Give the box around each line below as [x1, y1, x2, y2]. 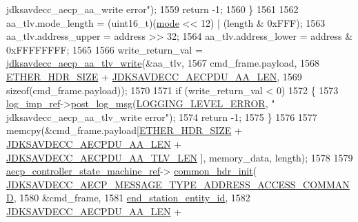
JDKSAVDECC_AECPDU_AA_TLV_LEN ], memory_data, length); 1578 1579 [6, 150, 353, 164]
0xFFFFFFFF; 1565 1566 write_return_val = [6, 42, 203, 56]
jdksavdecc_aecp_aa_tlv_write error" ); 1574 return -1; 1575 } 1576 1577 [6, 109, 317, 124]
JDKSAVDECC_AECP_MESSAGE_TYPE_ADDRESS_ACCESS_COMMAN [6, 177, 350, 191]
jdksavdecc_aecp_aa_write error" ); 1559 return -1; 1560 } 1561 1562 [6, 2, 299, 16]
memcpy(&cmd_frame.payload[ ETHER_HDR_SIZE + [6, 123, 242, 137]
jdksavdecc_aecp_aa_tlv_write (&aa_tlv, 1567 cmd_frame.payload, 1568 [6, 56, 320, 70]
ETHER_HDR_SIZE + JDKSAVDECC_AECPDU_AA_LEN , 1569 [6, 69, 302, 83]
